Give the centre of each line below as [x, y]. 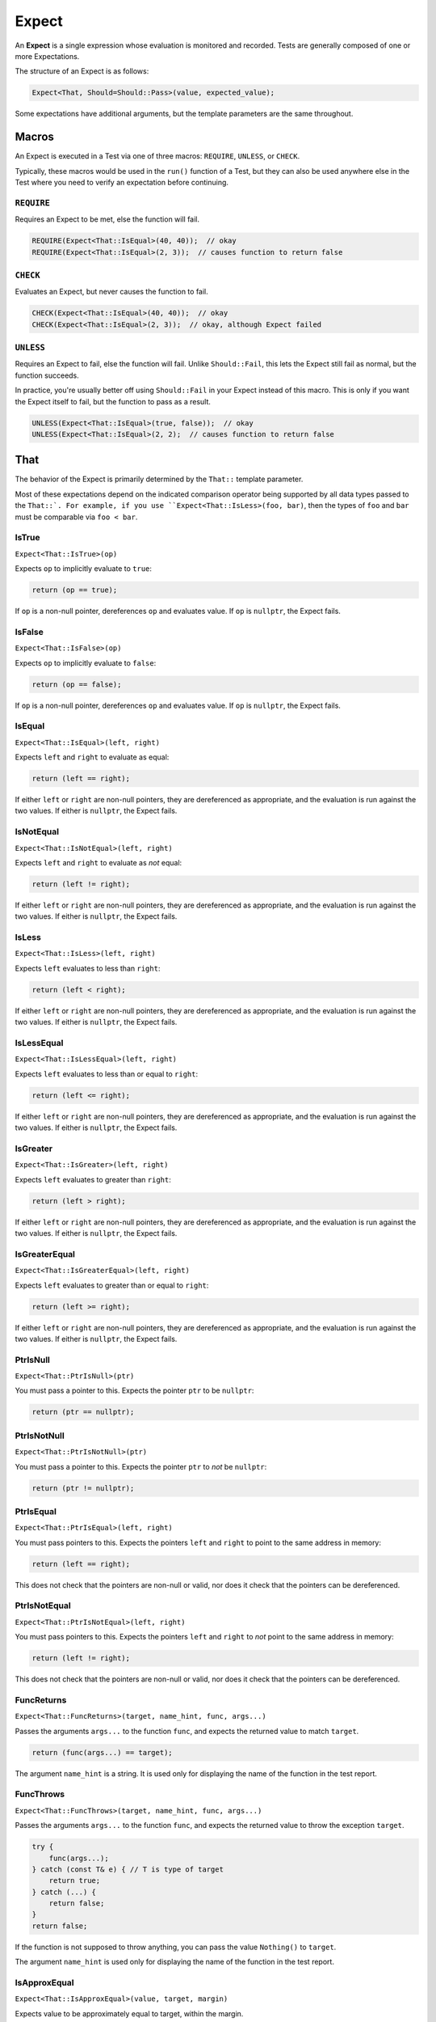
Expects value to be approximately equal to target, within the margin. [129, 2013]
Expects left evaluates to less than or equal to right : [106, 1074]
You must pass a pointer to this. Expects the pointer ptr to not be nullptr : [141, 1466]
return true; [75, 1881]
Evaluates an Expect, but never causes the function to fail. [112, 292]
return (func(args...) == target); [102, 1752]
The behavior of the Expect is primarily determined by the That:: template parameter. [159, 479]
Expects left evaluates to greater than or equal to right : [112, 1285]
